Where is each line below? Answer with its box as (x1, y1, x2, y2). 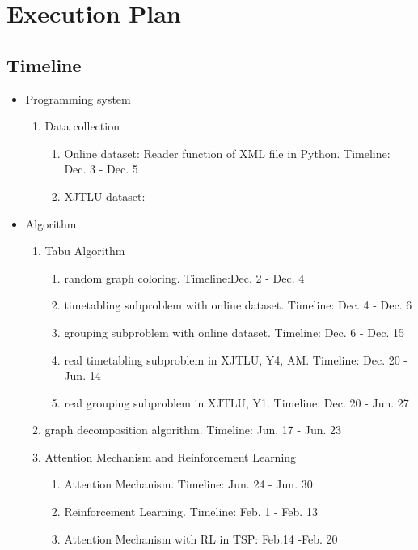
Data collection (44, 117, 120, 134)
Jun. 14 (64, 367, 101, 384)
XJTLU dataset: (64, 187, 146, 204)
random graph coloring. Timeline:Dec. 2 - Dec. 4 (64, 269, 305, 286)
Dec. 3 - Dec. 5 (64, 160, 138, 177)
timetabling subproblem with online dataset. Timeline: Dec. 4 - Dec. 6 (64, 296, 412, 313)
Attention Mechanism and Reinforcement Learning (44, 448, 297, 465)
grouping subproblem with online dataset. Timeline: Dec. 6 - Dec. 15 (64, 323, 405, 340)
